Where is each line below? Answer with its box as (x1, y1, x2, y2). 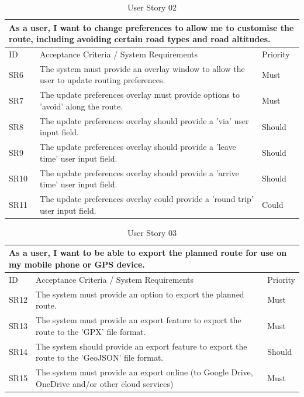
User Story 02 (127, 1, 177, 13)
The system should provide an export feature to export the (36, 340, 247, 352)
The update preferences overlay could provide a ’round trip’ (40, 193, 254, 205)
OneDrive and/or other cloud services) (36, 377, 174, 389)
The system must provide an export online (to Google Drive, (36, 365, 253, 378)
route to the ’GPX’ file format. (36, 325, 146, 337)
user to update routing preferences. (40, 74, 165, 86)
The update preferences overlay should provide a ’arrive (40, 166, 239, 179)
